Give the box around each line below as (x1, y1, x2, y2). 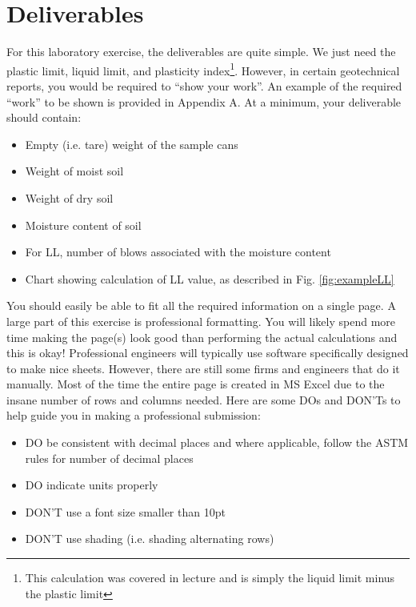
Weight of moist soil (25, 163, 124, 179)
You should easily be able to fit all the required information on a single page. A (6, 297, 396, 314)
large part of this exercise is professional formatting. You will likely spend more (6, 312, 396, 329)
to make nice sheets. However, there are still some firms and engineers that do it (6, 360, 400, 376)
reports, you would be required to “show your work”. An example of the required (6, 77, 402, 94)
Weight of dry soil (25, 189, 114, 206)
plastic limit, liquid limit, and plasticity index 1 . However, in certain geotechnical (6, 59, 400, 78)
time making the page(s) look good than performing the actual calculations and (6, 328, 398, 345)
